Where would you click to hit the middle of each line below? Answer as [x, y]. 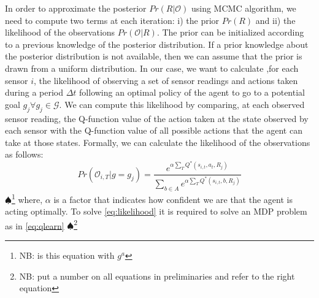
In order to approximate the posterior [76, 8]
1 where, [27, 198]
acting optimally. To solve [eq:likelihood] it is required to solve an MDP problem [156, 211]
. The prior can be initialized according [230, 32]
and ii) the [275, 20]
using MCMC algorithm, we [244, 8]
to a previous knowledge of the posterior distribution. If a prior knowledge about [157, 44]
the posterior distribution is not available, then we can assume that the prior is [154, 56]
